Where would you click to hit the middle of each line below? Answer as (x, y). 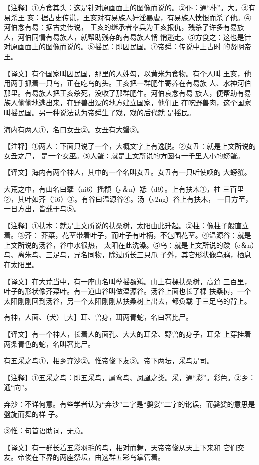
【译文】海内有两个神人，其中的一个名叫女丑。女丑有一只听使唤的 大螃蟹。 (128, 172)
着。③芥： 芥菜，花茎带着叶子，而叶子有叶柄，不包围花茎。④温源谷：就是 (128, 235)
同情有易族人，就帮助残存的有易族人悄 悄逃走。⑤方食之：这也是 (138, 37)
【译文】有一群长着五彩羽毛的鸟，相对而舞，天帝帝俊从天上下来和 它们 (121, 447)
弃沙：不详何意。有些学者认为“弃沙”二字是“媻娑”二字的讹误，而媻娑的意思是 (129, 404)
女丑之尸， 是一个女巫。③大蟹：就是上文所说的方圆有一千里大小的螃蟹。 (124, 155)
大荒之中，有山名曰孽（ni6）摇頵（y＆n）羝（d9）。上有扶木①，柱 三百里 (124, 189)
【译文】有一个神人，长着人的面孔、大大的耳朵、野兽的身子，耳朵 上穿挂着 (128, 334)
